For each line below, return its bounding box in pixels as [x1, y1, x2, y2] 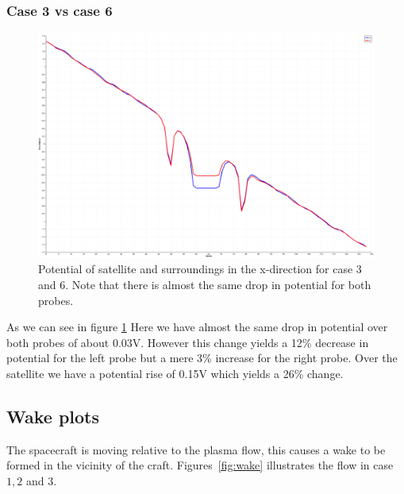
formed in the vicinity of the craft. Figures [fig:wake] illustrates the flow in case [6, 457, 394, 473]
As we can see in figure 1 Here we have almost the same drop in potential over [6, 318, 388, 335]
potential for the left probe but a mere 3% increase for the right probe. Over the [6, 349, 398, 366]
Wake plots [6, 403, 99, 428]
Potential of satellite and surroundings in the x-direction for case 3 [38, 261, 362, 277]
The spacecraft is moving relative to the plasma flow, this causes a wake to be [6, 441, 386, 457]
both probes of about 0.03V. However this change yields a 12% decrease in [6, 334, 369, 350]
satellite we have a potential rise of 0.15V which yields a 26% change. [6, 365, 344, 381]
